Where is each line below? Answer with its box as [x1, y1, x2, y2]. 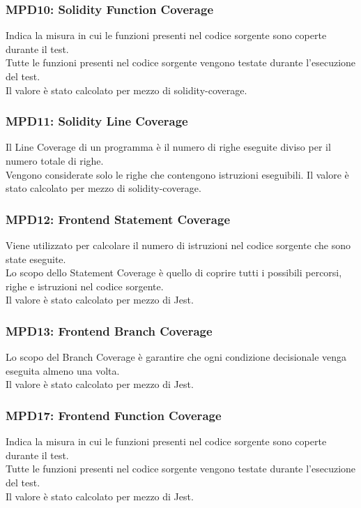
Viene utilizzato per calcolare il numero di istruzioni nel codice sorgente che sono [6, 238, 351, 252]
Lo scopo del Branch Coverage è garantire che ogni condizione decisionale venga [6, 350, 347, 364]
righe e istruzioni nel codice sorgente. [6, 278, 164, 293]
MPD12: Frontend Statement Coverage [6, 210, 230, 227]
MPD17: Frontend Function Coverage [6, 406, 222, 424]
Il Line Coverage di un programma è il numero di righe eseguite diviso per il [6, 140, 331, 154]
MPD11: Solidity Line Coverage [6, 112, 188, 130]
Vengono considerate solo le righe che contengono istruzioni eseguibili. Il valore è [6, 167, 349, 181]
